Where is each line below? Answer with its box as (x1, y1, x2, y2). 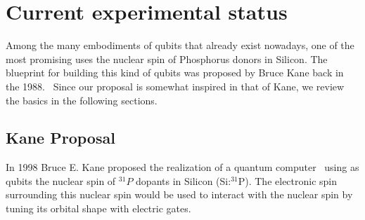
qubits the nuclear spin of (6, 173, 116, 188)
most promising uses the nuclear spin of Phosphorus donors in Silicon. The (6, 51, 328, 66)
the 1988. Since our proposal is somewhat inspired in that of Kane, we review (6, 78, 345, 93)
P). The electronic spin (238, 173, 338, 188)
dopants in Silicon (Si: (136, 173, 231, 188)
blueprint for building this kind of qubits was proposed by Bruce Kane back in (6, 65, 344, 80)
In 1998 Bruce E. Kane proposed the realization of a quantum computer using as (6, 160, 359, 174)
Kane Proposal (6, 127, 115, 149)
